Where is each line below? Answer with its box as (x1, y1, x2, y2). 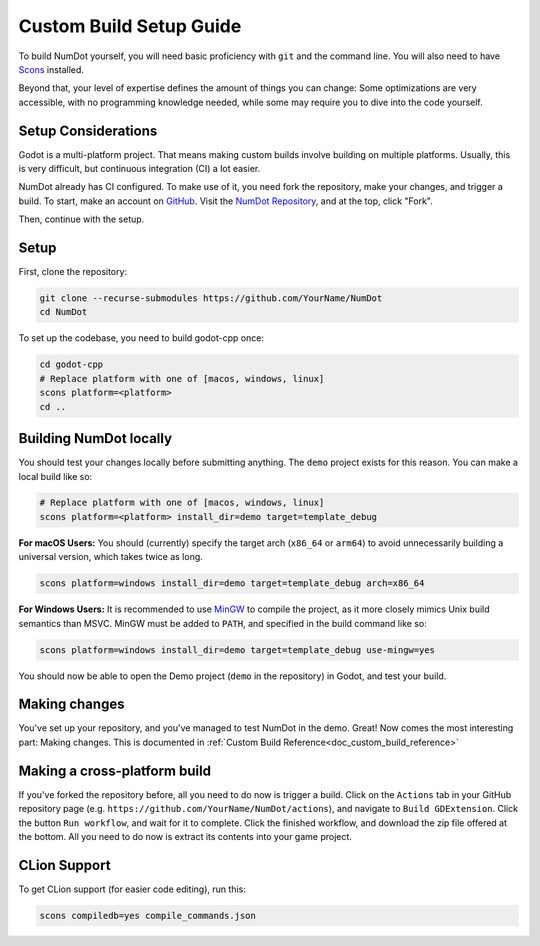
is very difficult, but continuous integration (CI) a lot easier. (18, 163, 261, 175)
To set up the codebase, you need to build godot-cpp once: (18, 332, 265, 344)
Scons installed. (18, 63, 85, 75)
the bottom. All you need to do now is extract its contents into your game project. (18, 830, 352, 842)
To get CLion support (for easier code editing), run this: (18, 883, 247, 895)
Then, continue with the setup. (18, 213, 145, 225)
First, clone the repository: (18, 266, 128, 278)
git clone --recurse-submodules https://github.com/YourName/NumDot (39, 293, 383, 304)
